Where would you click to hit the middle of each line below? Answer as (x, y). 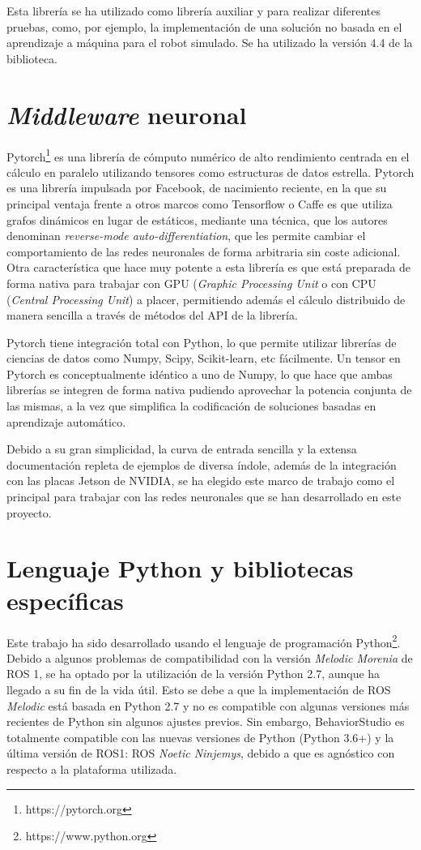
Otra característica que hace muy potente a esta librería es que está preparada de (209, 267)
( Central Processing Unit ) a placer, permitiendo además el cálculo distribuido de (206, 299)
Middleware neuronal (127, 114)
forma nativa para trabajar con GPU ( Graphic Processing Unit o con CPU (191, 283)
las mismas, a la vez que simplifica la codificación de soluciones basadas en (191, 406)
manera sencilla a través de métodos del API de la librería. (152, 315)
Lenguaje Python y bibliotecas (180, 568)
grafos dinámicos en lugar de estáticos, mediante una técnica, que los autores (197, 219)
